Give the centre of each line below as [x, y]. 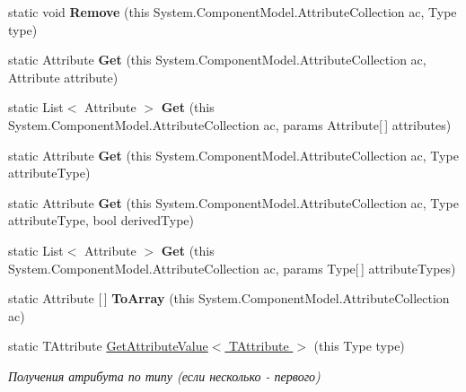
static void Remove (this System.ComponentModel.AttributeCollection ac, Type [233, 12]
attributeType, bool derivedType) [101, 220]
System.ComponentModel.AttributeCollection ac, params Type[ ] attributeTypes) [232, 268]
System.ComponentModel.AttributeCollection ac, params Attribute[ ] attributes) [230, 124]
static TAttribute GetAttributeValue [108, 346]
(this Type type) [359, 346]
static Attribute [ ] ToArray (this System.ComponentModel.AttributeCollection [229, 298]
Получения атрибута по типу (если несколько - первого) [164, 375]
